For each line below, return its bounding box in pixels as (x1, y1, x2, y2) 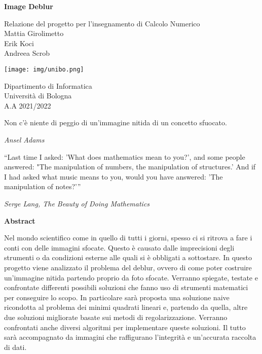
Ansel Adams (4, 134, 45, 145)
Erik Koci (4, 38, 34, 48)
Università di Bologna (4, 90, 72, 101)
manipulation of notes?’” (4, 181, 81, 192)
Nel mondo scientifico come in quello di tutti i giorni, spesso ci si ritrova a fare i (4, 232, 252, 243)
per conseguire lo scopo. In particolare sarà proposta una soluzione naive (4, 292, 230, 302)
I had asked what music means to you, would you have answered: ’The (4, 171, 223, 182)
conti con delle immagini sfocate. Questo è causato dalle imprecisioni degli (4, 242, 235, 253)
